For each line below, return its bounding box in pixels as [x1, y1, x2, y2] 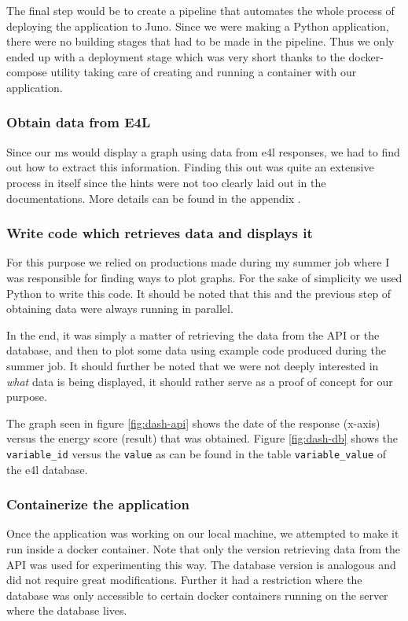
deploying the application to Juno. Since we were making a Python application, [6, 17, 389, 34]
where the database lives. [6, 602, 127, 619]
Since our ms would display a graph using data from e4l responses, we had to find [6, 143, 400, 160]
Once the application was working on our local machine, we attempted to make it [6, 525, 399, 542]
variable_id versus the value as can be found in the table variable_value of [6, 445, 386, 461]
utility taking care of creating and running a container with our [50, 64, 357, 80]
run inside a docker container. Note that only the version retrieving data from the [6, 540, 400, 557]
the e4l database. [6, 461, 88, 477]
